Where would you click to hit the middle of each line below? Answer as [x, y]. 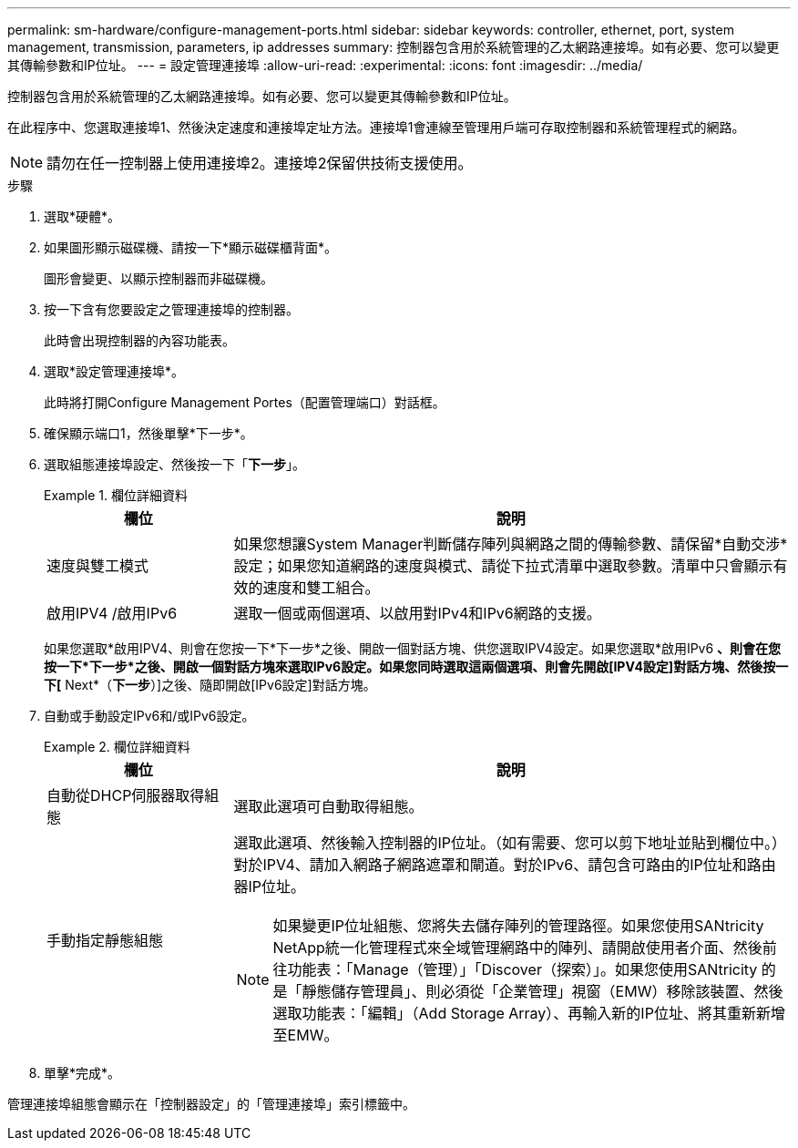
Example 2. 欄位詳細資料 [117, 747]
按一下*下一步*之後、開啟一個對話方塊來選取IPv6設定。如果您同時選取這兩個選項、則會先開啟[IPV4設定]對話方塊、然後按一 [416, 666]
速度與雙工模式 [98, 566]
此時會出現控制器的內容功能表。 [139, 340]
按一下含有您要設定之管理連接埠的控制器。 [171, 309]
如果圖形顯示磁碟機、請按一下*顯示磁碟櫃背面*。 [191, 247]
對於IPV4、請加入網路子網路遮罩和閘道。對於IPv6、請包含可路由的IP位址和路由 [505, 865]
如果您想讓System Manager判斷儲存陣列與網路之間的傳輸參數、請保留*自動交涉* [511, 544]
